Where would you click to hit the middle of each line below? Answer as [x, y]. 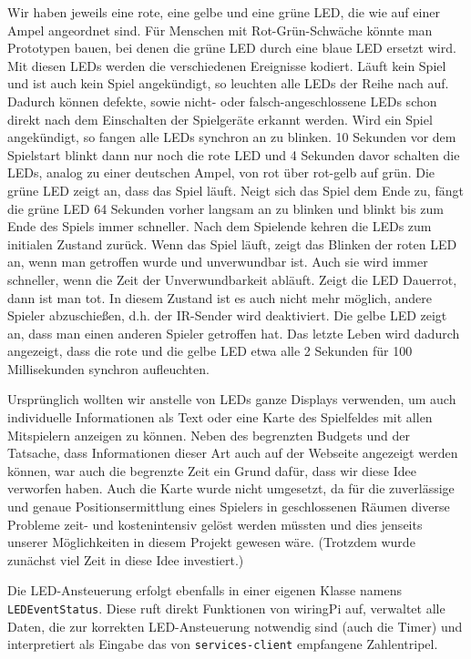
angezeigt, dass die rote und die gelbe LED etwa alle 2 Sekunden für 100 [210, 351]
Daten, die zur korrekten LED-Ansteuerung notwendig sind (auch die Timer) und [235, 626]
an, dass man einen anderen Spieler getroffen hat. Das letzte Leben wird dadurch [234, 333]
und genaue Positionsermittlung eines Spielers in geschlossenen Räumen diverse [229, 507]
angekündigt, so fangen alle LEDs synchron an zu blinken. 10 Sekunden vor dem [232, 137]
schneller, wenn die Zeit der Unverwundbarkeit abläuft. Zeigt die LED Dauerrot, [232, 279]
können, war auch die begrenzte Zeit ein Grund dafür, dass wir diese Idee [212, 470]
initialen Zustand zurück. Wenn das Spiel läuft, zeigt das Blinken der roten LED [232, 243]
